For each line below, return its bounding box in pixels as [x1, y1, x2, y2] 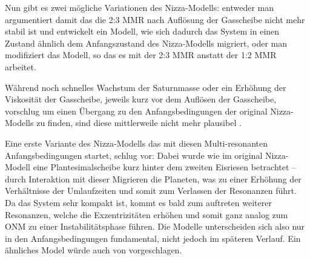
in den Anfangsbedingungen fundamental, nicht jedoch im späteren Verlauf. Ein [5, 232, 301, 244]
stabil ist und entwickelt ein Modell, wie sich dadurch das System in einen [5, 25, 280, 38]
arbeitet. [5, 60, 36, 73]
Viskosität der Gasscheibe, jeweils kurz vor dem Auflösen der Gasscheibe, [5, 93, 277, 105]
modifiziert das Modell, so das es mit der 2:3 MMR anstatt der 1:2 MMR [5, 48, 277, 61]
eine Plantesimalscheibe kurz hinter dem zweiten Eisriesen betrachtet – [33, 161, 297, 173]
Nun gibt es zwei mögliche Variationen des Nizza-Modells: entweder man [5, 1, 274, 13]
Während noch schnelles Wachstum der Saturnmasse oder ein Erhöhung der [5, 81, 286, 93]
